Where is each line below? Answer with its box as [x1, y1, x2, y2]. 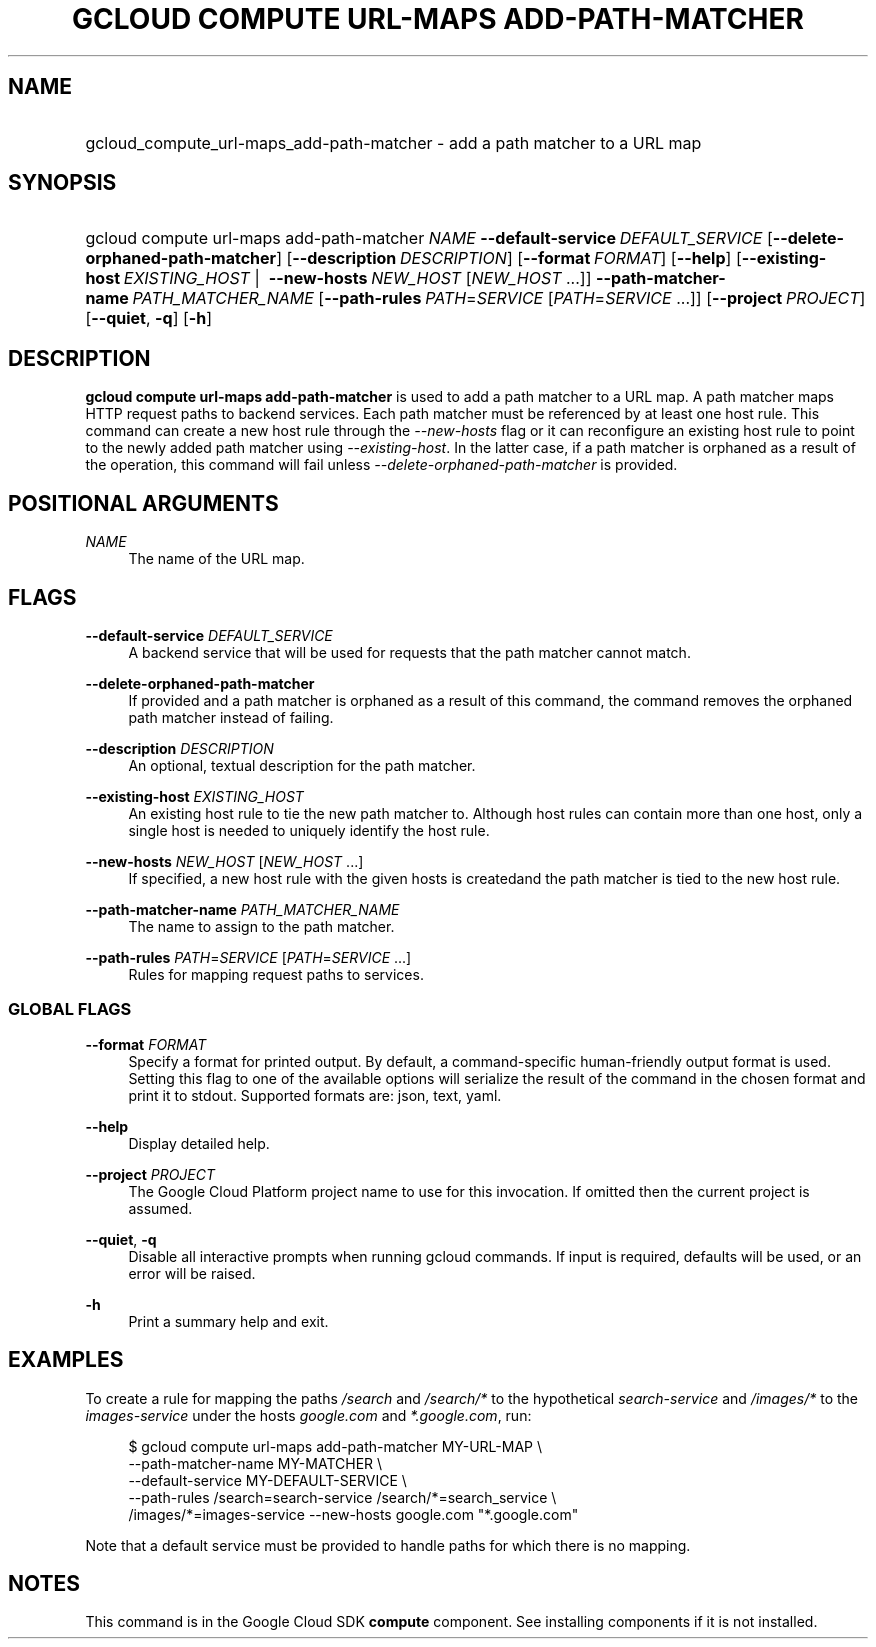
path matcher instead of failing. [128, 708, 334, 726]
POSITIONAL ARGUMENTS [8, 490, 279, 516]
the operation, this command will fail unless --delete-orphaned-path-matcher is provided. [85, 456, 678, 474]
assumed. [128, 1199, 193, 1217]
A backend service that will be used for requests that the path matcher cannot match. [128, 643, 691, 661]
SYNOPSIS [8, 170, 117, 196]
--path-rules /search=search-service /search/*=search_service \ [128, 1488, 557, 1506]
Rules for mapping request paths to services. [128, 965, 424, 983]
